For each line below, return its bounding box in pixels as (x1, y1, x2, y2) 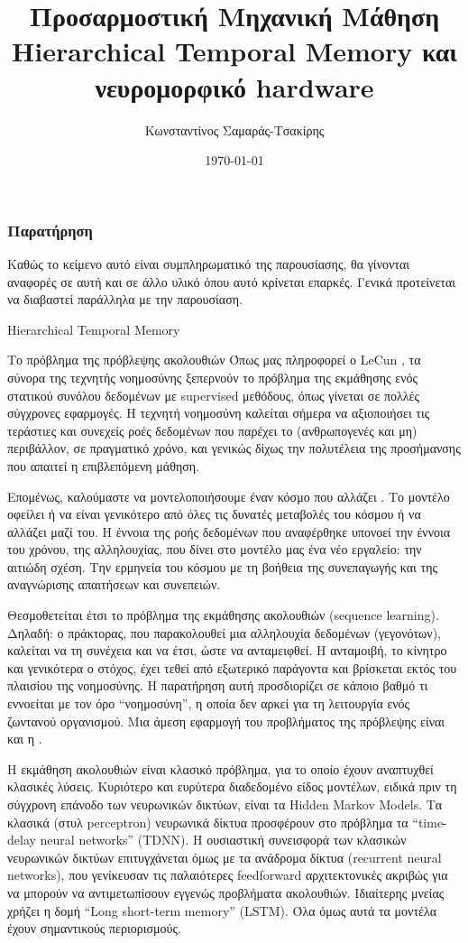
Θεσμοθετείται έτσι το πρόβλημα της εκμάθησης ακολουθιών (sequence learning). (7, 606, 439, 624)
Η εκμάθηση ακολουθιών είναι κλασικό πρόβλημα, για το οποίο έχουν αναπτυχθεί (7, 759, 434, 778)
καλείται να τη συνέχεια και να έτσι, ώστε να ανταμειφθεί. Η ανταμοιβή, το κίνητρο (7, 641, 447, 660)
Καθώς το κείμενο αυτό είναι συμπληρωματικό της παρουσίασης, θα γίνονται (7, 254, 410, 273)
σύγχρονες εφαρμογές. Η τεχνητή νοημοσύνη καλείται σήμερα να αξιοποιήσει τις (7, 403, 430, 422)
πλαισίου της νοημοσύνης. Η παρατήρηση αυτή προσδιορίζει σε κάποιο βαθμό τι (7, 676, 428, 695)
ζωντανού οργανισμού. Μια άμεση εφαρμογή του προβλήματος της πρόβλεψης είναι (7, 711, 445, 730)
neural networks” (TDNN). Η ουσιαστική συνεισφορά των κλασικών (40, 830, 407, 849)
